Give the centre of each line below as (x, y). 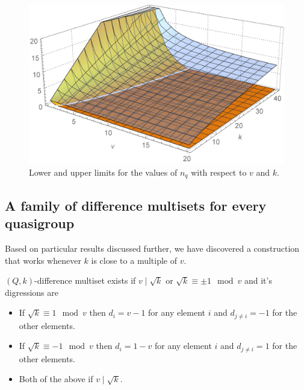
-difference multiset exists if (85, 280)
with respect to (219, 172)
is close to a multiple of (134, 260)
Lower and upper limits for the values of (103, 172)
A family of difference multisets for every (136, 205)
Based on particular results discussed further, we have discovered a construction (152, 248)
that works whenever (43, 260)
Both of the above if (56, 379)
